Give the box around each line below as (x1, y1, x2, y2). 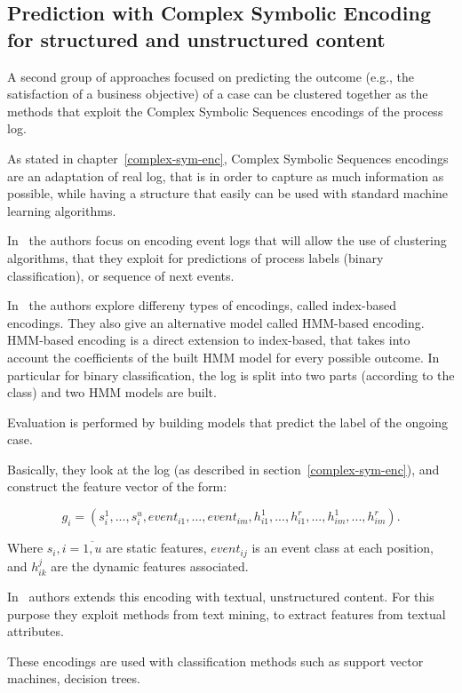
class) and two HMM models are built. (7, 383, 217, 402)
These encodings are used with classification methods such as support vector (7, 651, 424, 670)
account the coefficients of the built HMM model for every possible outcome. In (7, 347, 440, 366)
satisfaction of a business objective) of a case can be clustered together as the (7, 84, 428, 103)
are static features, (106, 538, 207, 557)
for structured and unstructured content (7, 25, 386, 52)
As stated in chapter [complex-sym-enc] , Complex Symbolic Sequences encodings (7, 148, 449, 167)
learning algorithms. (7, 201, 116, 219)
